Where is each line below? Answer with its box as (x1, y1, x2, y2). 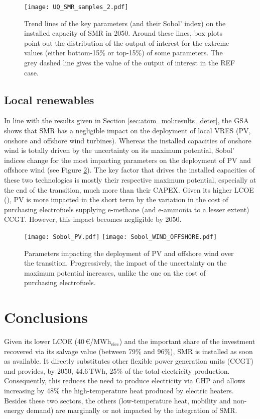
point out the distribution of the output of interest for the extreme (24, 37, 229, 48)
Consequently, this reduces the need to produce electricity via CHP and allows (4, 375, 245, 386)
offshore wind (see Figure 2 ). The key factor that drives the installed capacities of (4, 164, 255, 175)
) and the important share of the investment (119, 336, 255, 347)
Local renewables (4, 92, 94, 107)
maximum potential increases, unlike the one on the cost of (24, 267, 206, 278)
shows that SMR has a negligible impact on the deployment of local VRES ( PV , (4, 125, 251, 136)
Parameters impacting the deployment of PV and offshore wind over (24, 247, 234, 258)
